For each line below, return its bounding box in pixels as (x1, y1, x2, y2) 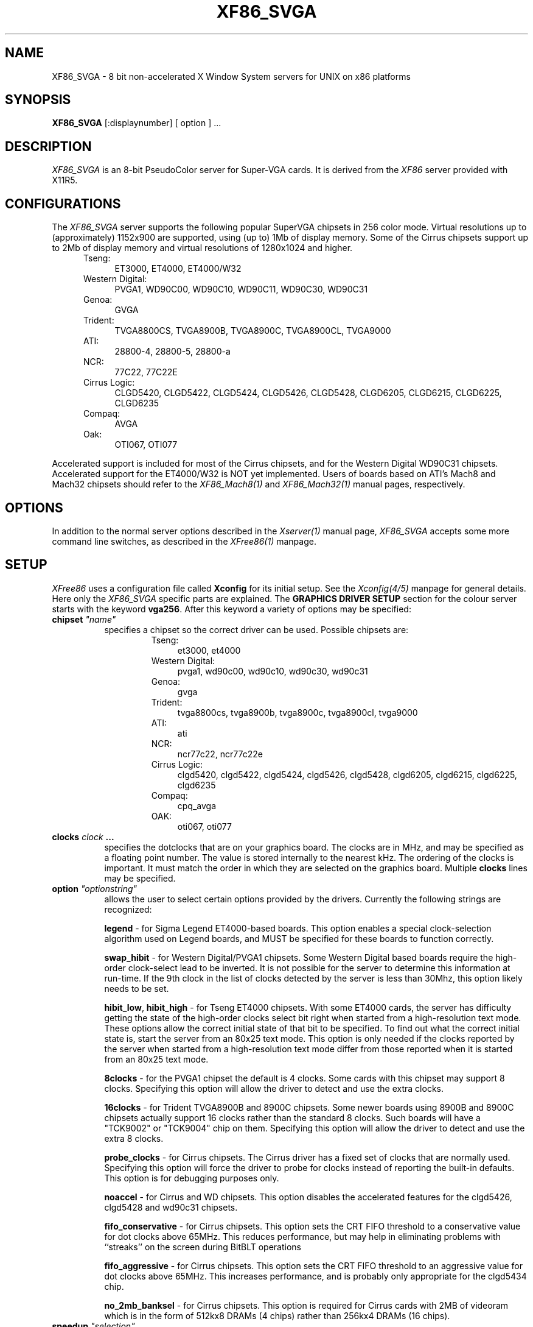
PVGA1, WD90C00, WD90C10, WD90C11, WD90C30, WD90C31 (114, 284, 368, 295)
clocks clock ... (52, 831, 114, 842)
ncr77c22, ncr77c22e (177, 748, 263, 759)
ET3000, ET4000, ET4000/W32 (114, 263, 242, 274)
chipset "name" (52, 614, 116, 625)
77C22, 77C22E (114, 367, 178, 378)
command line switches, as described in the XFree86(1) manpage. (52, 536, 316, 547)
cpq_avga (177, 800, 217, 811)
